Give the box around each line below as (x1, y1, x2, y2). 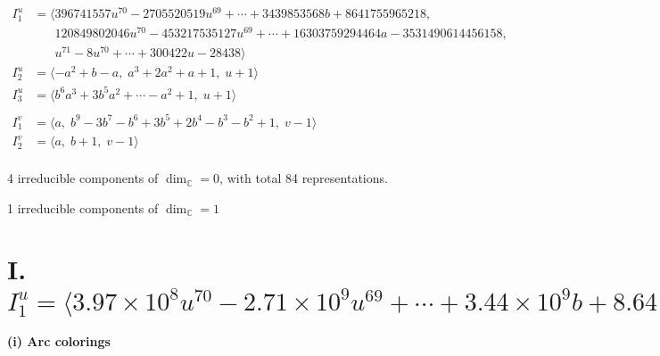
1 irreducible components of (7, 198, 159, 217)
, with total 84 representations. (219, 169, 388, 187)
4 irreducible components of (7, 169, 159, 187)
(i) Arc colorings (7, 332, 111, 351)
